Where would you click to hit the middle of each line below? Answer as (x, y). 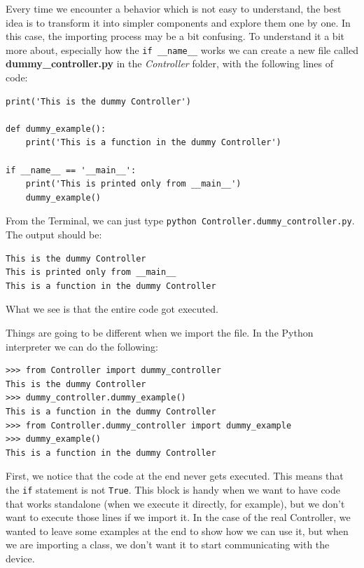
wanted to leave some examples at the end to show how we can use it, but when (177, 530)
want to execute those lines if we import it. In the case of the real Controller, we (178, 517)
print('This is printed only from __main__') (133, 184)
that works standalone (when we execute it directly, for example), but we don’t (175, 503)
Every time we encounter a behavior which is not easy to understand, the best (174, 8)
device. (20, 558)
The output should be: (54, 235)
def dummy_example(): (56, 129)
